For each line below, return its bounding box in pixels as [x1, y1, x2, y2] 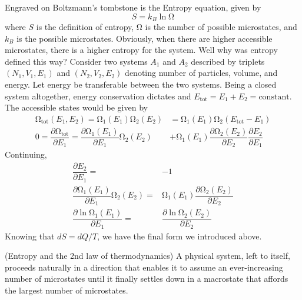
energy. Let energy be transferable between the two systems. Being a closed [5, 78, 277, 91]
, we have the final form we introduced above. [97, 229, 262, 242]
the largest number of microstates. [5, 284, 128, 296]
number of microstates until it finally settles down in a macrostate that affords [5, 272, 288, 285]
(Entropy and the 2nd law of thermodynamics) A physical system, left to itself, [5, 249, 290, 262]
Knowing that [5, 229, 55, 242]
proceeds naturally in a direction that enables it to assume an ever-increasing [5, 261, 283, 273]
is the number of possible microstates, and [145, 21, 297, 33]
